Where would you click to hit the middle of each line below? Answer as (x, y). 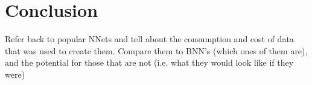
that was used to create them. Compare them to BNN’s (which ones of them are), (156, 50)
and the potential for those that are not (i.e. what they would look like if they (149, 62)
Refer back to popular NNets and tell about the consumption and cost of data (149, 39)
